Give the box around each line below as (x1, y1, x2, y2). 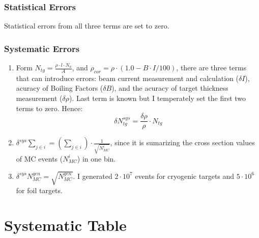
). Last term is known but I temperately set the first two (69, 93, 246, 103)
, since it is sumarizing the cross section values (110, 137, 255, 148)
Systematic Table (4, 215, 127, 235)
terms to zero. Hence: (16, 102, 83, 113)
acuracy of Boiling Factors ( (16, 83, 103, 93)
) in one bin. (77, 153, 116, 164)
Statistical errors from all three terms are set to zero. (4, 20, 169, 31)
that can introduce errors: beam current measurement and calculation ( (16, 72, 239, 83)
